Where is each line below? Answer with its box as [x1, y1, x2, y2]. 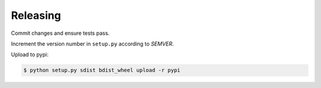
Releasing [11, 9, 61, 22]
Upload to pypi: [11, 51, 49, 58]
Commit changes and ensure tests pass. [11, 30, 110, 37]
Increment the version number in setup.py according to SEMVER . [11, 40, 174, 47]
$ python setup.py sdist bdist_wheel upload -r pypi [23, 67, 181, 74]
